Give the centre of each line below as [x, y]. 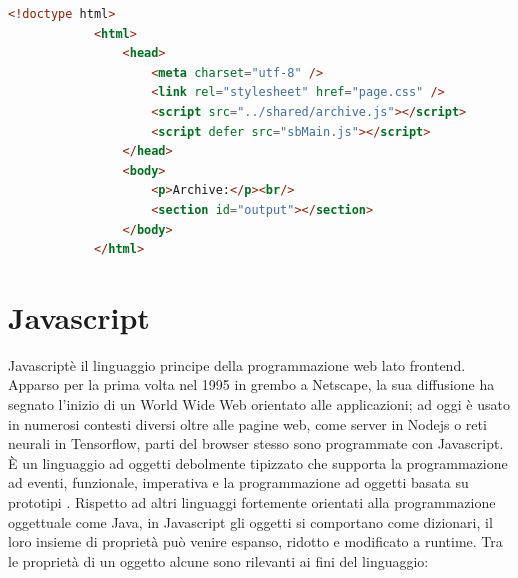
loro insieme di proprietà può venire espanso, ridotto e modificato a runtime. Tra [255, 541]
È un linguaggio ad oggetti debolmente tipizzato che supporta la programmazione [258, 462]
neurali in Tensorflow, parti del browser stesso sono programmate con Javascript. [256, 443]
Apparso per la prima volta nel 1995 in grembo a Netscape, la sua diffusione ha [251, 384]
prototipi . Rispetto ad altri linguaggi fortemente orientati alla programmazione [252, 502]
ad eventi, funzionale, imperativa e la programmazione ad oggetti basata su [238, 482]
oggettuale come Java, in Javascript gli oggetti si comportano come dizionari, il [250, 521]
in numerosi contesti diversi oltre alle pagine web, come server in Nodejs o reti [247, 423]
